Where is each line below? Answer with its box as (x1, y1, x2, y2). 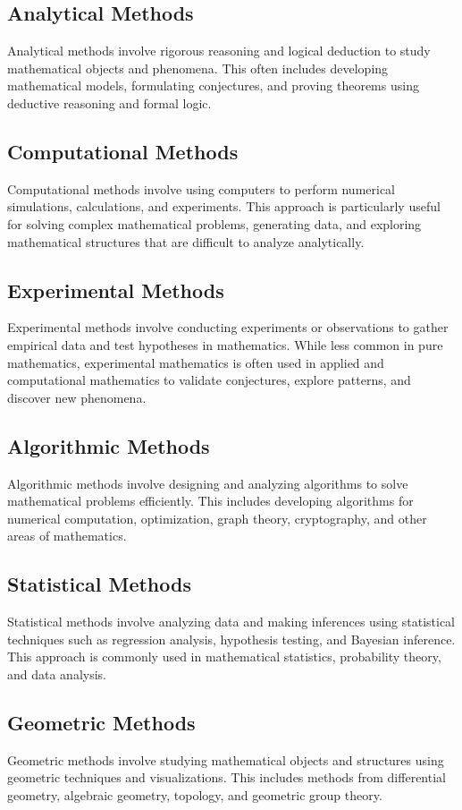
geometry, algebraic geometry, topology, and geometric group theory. (7, 785, 382, 804)
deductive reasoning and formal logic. (7, 93, 212, 112)
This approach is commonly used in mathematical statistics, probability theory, (7, 647, 441, 666)
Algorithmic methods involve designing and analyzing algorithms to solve (7, 473, 408, 492)
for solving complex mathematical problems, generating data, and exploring (7, 214, 422, 233)
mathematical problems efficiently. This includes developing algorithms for (7, 491, 414, 510)
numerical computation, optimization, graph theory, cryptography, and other (7, 508, 427, 527)
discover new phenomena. (7, 388, 147, 406)
